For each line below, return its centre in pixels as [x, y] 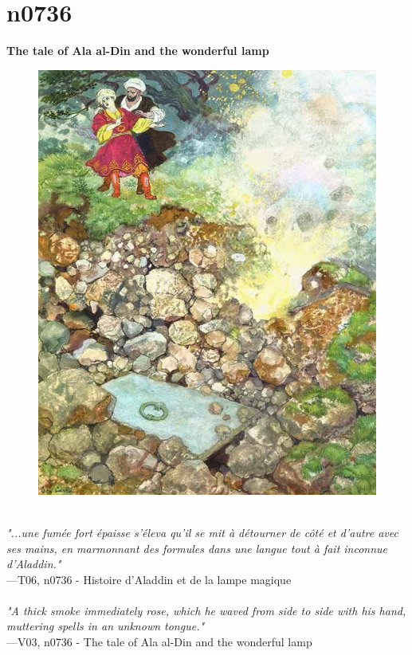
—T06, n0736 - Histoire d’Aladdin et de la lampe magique [149, 579]
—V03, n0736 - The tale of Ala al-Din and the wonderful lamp [159, 642]
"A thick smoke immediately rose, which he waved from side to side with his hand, [206, 610]
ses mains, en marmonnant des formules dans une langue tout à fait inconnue [197, 548]
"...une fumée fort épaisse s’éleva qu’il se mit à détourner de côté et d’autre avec [202, 532]
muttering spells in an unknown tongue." [106, 626]
